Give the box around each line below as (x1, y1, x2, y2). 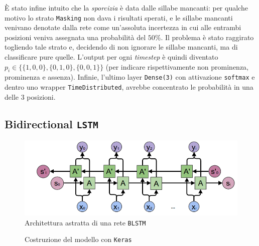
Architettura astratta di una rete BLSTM (25, 217, 146, 227)
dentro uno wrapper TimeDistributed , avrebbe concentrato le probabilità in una (5, 82, 253, 92)
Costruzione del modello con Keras (25, 234, 132, 244)
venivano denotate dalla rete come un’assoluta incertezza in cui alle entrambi (5, 22, 241, 33)
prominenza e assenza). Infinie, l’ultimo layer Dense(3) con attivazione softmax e (5, 72, 255, 82)
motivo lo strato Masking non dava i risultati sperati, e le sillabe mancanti (5, 12, 233, 23)
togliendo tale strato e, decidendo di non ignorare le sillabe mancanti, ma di (5, 42, 238, 52)
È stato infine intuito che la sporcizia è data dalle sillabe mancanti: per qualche (5, 3, 248, 13)
